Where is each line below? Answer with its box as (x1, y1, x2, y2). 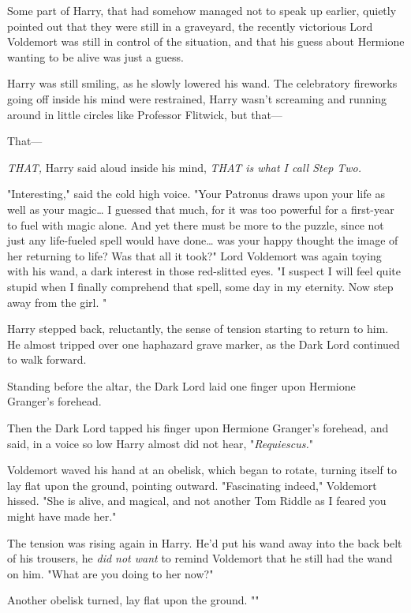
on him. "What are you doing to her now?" (7, 565, 214, 581)
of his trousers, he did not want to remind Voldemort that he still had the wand (7, 550, 393, 566)
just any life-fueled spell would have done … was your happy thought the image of (7, 232, 398, 249)
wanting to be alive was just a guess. (7, 48, 184, 65)
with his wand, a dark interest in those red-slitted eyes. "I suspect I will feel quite (7, 263, 401, 279)
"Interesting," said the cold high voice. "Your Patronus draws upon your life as (7, 185, 385, 202)
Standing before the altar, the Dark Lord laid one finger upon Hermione (7, 377, 356, 394)
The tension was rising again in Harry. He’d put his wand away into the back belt (7, 534, 402, 551)
